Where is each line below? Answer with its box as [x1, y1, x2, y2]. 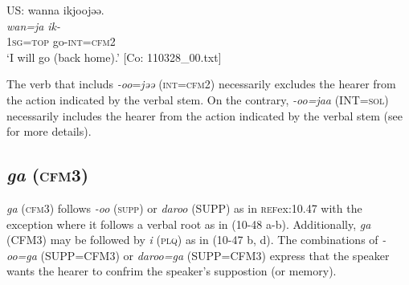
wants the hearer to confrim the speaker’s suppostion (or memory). [6, 263, 337, 279]
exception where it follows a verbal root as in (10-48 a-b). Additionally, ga [6, 215, 371, 232]
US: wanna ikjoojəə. [6, 2, 104, 18]
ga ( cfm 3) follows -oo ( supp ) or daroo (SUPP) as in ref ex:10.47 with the [6, 199, 362, 216]
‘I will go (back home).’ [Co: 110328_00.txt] [6, 48, 222, 65]
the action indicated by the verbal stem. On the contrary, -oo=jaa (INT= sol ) [6, 91, 389, 108]
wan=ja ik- [6, 17, 60, 34]
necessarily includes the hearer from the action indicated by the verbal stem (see [6, 107, 403, 124]
